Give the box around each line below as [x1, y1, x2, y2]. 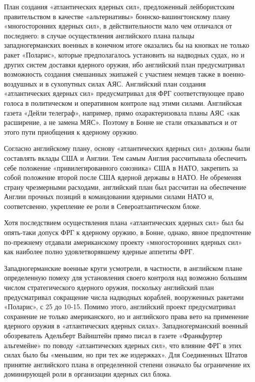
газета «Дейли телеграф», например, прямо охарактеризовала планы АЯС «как [4, 107, 240, 118]
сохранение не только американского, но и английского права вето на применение [4, 311, 249, 321]
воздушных [4, 78, 37, 88]
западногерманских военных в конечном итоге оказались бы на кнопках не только [4, 40, 250, 50]
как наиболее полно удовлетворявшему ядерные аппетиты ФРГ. [4, 246, 195, 257]
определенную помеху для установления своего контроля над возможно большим [4, 272, 247, 283]
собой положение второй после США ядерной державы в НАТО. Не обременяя [4, 172, 241, 182]
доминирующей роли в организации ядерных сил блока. [4, 369, 171, 379]
